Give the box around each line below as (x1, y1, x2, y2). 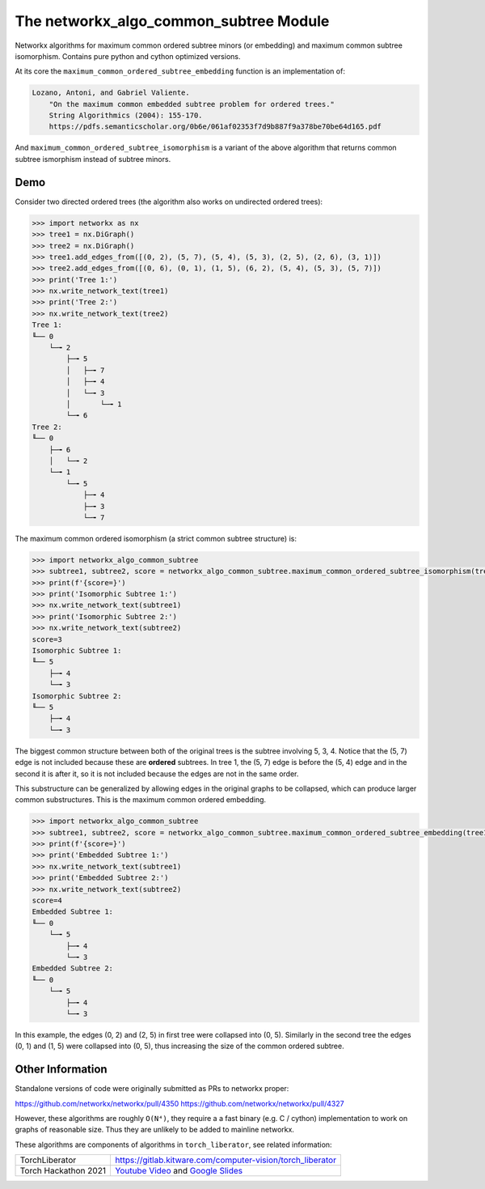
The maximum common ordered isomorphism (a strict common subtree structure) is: (15, 533, 297, 543)
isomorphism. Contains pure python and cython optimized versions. (15, 51, 241, 61)
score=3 (32, 635, 62, 643)
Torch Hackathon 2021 (19, 1166, 107, 1177)
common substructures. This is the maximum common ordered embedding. (15, 795, 267, 805)
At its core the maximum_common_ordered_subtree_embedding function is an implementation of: (15, 66, 345, 76)
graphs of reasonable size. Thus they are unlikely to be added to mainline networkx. (15, 1125, 295, 1135)
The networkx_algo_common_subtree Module (15, 12, 330, 30)
